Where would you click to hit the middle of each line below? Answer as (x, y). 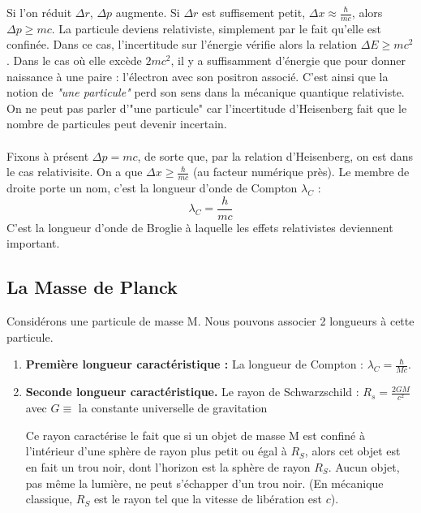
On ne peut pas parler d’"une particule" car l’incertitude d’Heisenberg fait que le (207, 108)
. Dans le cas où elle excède (74, 60)
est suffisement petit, (254, 12)
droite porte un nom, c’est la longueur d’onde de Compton (152, 188)
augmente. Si (148, 12)
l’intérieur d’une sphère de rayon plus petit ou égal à (156, 451)
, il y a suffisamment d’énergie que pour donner (288, 60)
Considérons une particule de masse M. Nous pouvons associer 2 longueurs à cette (210, 321)
